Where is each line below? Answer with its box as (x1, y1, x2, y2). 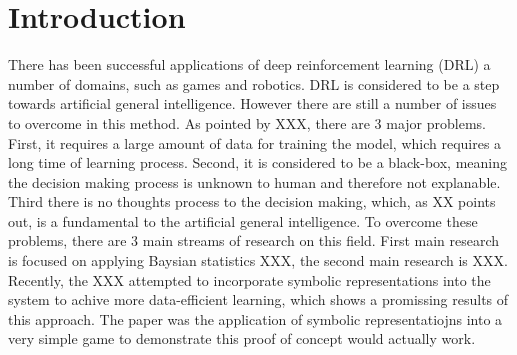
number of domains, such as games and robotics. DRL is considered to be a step (8, 73, 500, 94)
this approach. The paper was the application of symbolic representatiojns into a (8, 308, 503, 329)
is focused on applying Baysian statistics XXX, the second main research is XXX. (8, 250, 508, 271)
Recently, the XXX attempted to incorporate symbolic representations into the (8, 269, 491, 290)
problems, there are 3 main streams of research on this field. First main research (8, 230, 500, 251)
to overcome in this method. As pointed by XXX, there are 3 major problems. (8, 112, 486, 133)
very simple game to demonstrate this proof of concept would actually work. (8, 328, 476, 349)
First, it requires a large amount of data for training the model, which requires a (8, 132, 502, 153)
